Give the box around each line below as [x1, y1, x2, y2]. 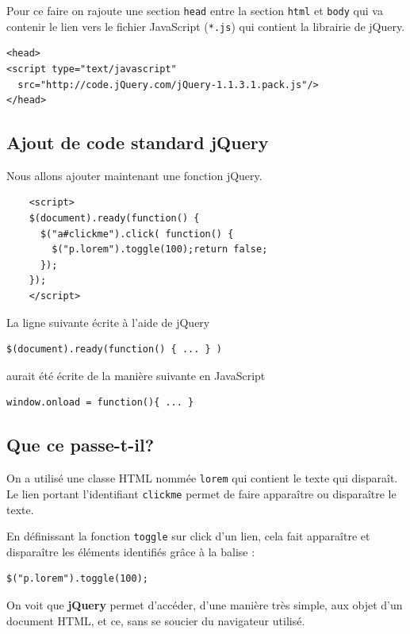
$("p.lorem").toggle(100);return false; [52, 244, 268, 256]
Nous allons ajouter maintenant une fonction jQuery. [6, 167, 262, 183]
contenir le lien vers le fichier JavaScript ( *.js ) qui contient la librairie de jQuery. [6, 17, 405, 34]
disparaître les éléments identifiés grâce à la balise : [6, 543, 255, 559]
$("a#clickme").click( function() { [40, 228, 234, 240]
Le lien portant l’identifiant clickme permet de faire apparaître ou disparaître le [6, 485, 397, 501]
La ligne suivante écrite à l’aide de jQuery [6, 313, 210, 330]
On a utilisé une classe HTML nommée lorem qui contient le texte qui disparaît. [6, 470, 398, 486]
